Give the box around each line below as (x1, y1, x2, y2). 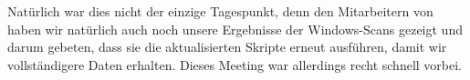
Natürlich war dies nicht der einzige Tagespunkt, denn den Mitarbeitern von (7, 2, 433, 20)
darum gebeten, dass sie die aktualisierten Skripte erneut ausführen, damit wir (7, 37, 447, 56)
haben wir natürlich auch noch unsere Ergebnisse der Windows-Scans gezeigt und (7, 19, 463, 38)
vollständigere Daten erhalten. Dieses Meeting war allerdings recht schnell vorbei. (7, 55, 462, 74)
